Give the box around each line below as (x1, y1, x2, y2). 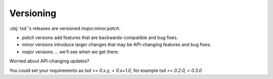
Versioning (9, 8, 57, 19)
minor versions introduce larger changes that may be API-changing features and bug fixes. (22, 42, 212, 48)
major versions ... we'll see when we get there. (22, 49, 119, 55)
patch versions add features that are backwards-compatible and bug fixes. (22, 34, 178, 41)
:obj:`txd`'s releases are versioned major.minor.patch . (9, 25, 121, 31)
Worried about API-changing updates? (9, 58, 89, 64)
